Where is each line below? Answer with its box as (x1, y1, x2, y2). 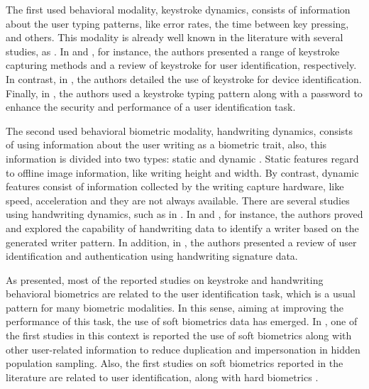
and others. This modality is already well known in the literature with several (6, 30, 343, 45)
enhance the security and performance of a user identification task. (6, 99, 296, 114)
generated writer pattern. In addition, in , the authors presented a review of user (6, 234, 357, 249)
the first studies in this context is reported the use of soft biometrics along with (6, 328, 352, 343)
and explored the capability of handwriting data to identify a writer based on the (6, 220, 359, 235)
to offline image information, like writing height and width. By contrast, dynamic (6, 165, 359, 180)
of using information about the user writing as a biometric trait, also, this (6, 137, 327, 152)
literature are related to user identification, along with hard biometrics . (6, 369, 319, 384)
